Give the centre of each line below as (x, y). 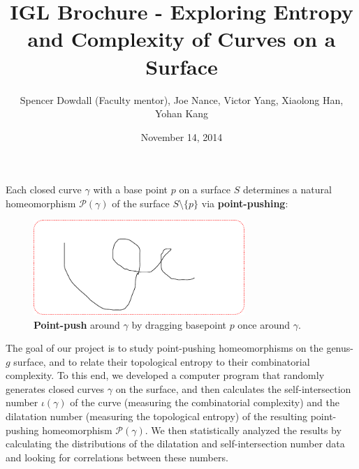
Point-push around (77, 324)
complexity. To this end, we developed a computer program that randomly (165, 375)
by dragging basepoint (179, 324)
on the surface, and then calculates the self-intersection (233, 388)
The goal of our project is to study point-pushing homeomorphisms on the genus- (179, 348)
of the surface (141, 203)
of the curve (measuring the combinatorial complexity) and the (205, 402)
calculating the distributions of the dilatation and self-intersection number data (175, 444)
